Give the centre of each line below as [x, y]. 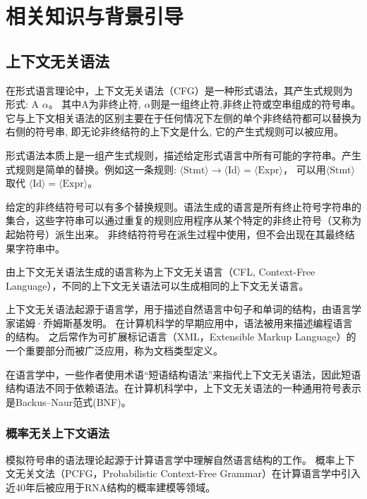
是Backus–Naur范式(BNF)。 [68, 401]
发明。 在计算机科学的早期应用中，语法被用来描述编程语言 [217, 322]
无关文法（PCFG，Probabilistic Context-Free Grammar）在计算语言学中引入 [188, 473]
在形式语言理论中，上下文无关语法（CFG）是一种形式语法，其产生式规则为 [179, 90]
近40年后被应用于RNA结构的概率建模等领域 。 [111, 487]
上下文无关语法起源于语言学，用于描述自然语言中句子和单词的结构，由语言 [179, 309]
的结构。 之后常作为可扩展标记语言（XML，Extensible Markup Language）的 [181, 337]
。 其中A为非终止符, [95, 104]
